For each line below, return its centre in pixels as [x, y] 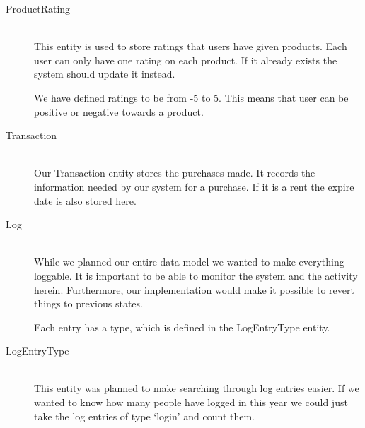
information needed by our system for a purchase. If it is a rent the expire [194, 186]
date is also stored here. [85, 200]
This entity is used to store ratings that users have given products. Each [191, 46]
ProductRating [38, 8]
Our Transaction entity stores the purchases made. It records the [175, 173]
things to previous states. [88, 303]
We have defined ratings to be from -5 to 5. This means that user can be [191, 97]
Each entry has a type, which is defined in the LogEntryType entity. [182, 327]
